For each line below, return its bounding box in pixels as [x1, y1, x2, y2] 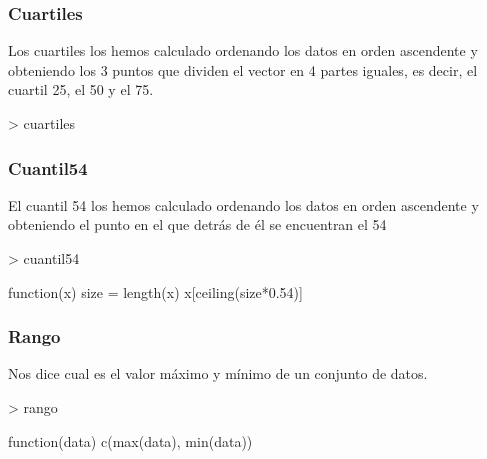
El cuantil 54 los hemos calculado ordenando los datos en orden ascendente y [8, 194, 479, 215]
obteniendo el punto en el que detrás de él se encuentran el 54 [8, 214, 387, 235]
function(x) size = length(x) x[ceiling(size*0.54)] [8, 281, 303, 302]
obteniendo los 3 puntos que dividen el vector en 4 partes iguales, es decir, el [8, 59, 478, 80]
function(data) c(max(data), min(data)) [8, 430, 253, 451]
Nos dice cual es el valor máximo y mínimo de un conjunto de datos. [8, 363, 428, 384]
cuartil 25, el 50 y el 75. [8, 79, 154, 100]
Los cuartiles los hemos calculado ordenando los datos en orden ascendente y [8, 40, 478, 61]
